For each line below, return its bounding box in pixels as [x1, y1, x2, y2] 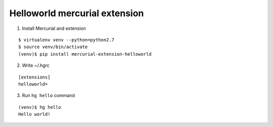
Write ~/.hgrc [22, 62, 50, 68]
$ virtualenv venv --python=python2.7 [18, 37, 115, 43]
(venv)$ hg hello [18, 104, 61, 110]
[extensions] [18, 74, 51, 80]
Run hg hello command [22, 93, 75, 99]
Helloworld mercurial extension [9, 8, 144, 19]
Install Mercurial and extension [22, 25, 86, 31]
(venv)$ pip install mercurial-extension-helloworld [18, 51, 152, 57]
